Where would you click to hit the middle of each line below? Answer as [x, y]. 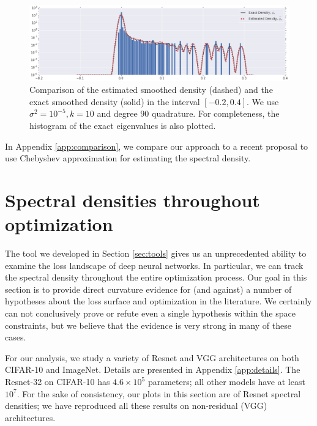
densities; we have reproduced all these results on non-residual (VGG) [136, 406]
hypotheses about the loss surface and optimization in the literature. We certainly [158, 301]
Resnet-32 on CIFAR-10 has [58, 382]
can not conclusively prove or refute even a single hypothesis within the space [150, 313]
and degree [117, 113]
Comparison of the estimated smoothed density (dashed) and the [151, 90]
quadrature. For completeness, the [215, 113]
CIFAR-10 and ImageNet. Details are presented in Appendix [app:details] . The [153, 369]
